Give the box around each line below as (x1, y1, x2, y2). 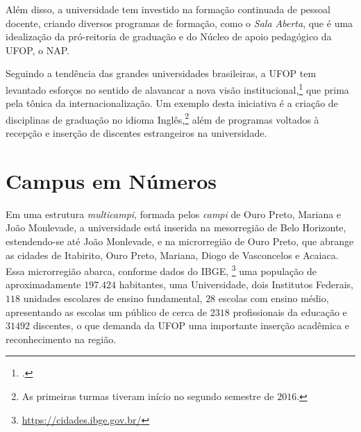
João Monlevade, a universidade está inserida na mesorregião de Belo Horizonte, (6, 220, 346, 235)
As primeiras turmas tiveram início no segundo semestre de (22, 388, 274, 403)
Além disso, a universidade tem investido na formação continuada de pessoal (6, 2, 330, 16)
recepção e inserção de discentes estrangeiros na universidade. (6, 126, 267, 140)
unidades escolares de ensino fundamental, (23, 291, 203, 305)
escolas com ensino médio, (218, 291, 329, 305)
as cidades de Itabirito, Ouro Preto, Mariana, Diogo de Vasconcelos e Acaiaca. (6, 247, 339, 262)
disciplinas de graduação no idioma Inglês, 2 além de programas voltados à (6, 110, 319, 126)
